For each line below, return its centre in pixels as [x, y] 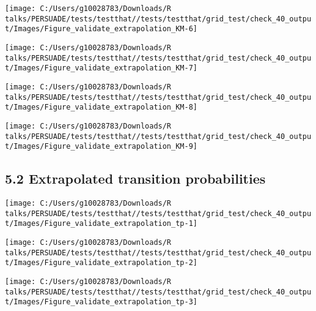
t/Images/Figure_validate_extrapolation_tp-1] [101, 224]
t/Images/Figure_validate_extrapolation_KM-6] [101, 29]
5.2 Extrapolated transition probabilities [135, 178]
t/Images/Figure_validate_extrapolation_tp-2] [101, 263]
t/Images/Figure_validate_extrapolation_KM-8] [101, 107]
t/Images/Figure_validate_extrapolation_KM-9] [101, 147]
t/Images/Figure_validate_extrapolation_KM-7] [101, 68]
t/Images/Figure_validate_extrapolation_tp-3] [101, 302]
